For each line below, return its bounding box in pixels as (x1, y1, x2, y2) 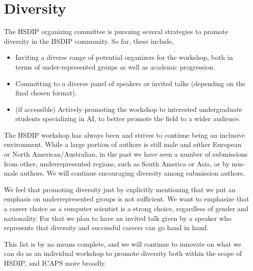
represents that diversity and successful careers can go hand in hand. (4, 222, 209, 233)
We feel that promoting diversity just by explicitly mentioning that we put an (4, 184, 236, 194)
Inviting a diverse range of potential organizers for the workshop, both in (15, 52, 233, 62)
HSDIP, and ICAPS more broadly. (4, 258, 106, 268)
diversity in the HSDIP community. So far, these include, (4, 36, 174, 46)
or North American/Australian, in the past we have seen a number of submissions (4, 149, 248, 159)
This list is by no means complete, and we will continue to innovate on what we (4, 238, 241, 249)
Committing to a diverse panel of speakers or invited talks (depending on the (15, 78, 246, 88)
